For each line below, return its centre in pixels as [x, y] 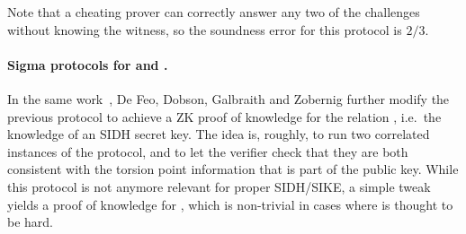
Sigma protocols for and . [88, 64]
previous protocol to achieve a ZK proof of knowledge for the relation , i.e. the [224, 116]
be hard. [31, 222]
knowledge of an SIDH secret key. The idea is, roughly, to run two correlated [219, 134]
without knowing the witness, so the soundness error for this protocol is [205, 29]
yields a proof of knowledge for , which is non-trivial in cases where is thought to [230, 204]
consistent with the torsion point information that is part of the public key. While [233, 169]
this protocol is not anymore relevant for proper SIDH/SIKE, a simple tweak [219, 186]
